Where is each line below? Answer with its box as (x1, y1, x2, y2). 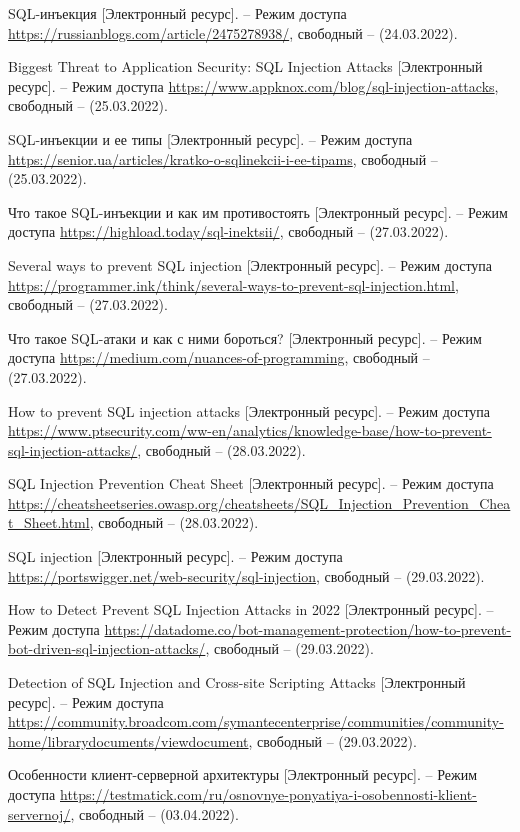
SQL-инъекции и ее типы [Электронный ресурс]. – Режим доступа (8, 128, 413, 149)
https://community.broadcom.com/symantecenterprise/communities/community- (8, 711, 504, 732)
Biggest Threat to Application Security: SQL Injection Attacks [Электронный (8, 56, 483, 77)
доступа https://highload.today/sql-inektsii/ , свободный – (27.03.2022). (8, 221, 449, 242)
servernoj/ (8, 803, 71, 824)
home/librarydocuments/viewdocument (8, 730, 249, 751)
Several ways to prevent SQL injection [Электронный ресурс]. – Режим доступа (8, 254, 493, 275)
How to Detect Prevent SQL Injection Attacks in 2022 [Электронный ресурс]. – (8, 599, 494, 620)
